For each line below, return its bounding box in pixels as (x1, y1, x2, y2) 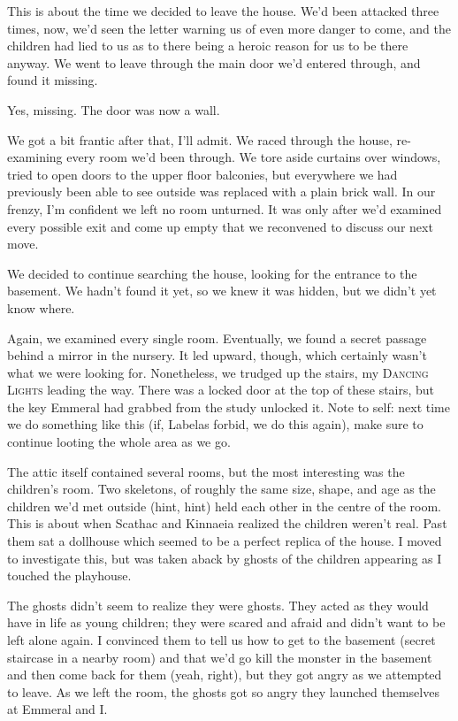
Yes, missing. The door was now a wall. (7, 100, 220, 119)
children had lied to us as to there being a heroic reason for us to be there (7, 36, 408, 55)
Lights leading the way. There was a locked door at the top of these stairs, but (7, 380, 435, 399)
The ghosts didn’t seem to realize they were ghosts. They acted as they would (7, 595, 429, 614)
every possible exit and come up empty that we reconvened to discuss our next (7, 217, 433, 235)
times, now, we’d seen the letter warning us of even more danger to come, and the (7, 19, 451, 37)
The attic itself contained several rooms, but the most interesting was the (7, 462, 405, 480)
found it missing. (7, 71, 98, 89)
